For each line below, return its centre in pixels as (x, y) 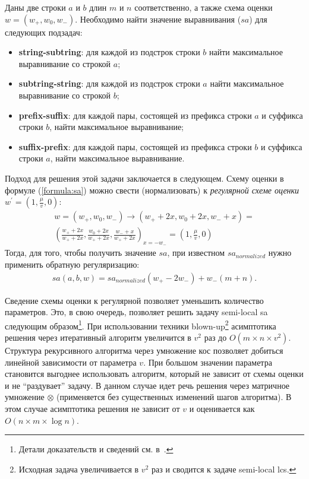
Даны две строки (35, 7)
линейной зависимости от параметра (71, 362)
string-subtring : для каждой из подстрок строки (109, 52)
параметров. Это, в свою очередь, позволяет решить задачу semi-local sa (136, 312)
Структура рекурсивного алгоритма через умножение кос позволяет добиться (144, 350)
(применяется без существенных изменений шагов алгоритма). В (174, 397)
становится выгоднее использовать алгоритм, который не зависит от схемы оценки (154, 374)
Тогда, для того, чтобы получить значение (81, 253)
